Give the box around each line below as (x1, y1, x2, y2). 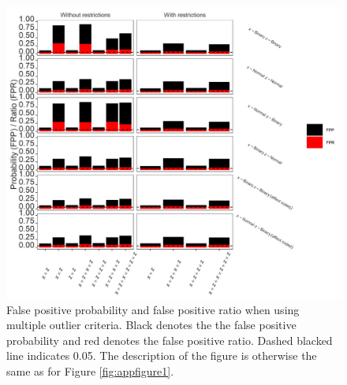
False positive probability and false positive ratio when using (6, 301, 300, 317)
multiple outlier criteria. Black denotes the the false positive (6, 317, 297, 333)
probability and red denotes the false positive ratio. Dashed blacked (6, 331, 333, 348)
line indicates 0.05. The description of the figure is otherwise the (6, 347, 317, 364)
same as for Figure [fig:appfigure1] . (6, 362, 174, 379)
